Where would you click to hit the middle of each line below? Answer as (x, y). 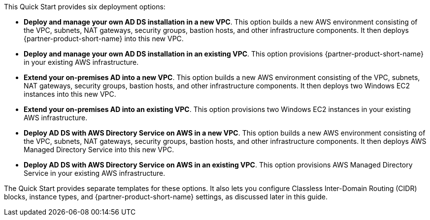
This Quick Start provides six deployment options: (85, 7)
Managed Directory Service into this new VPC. (99, 150)
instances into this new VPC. (70, 94)
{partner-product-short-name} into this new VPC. (104, 39)
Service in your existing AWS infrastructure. (95, 173)
